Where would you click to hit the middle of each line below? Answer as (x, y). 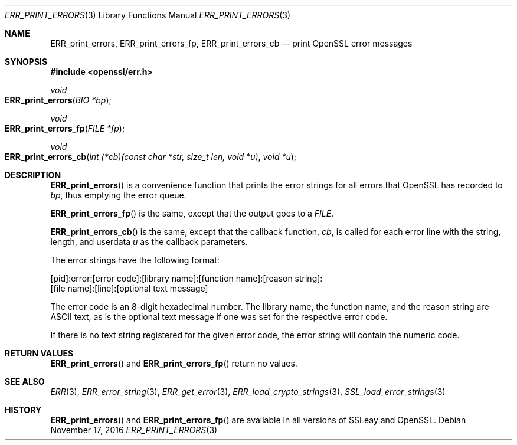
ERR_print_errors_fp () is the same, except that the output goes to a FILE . (192, 213)
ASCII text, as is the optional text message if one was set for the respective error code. (219, 317)
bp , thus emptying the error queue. (118, 195)
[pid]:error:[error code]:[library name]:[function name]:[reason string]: (186, 278)
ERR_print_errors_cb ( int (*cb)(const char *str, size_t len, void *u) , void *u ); (151, 157)
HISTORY (23, 410)
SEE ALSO (25, 382)
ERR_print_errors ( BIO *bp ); (58, 100)
